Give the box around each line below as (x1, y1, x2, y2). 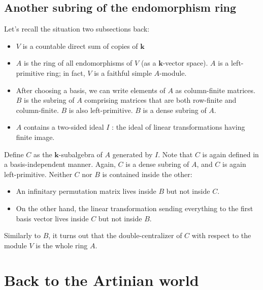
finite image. (16, 131, 55, 142)
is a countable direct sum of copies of (22, 40, 138, 51)
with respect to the (191, 230, 251, 241)
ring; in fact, (46, 67, 85, 78)
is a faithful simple (94, 67, 152, 78)
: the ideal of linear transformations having (112, 122, 245, 132)
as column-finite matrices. (175, 84, 255, 95)
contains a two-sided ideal (23, 122, 104, 132)
